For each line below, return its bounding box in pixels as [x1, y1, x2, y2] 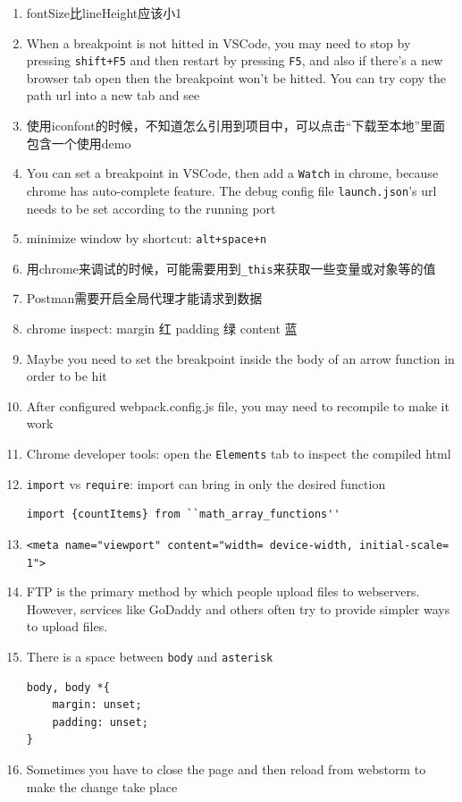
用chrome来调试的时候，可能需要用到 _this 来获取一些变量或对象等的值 [26, 258, 436, 277]
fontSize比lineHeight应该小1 [26, 4, 182, 21]
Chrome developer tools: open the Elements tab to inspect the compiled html [26, 444, 451, 462]
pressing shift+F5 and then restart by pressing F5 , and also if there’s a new [26, 51, 443, 70]
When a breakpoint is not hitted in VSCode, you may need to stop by [26, 33, 411, 52]
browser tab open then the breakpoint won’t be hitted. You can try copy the [26, 68, 447, 87]
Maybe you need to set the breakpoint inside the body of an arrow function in [26, 349, 455, 367]
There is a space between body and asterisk [26, 647, 273, 665]
